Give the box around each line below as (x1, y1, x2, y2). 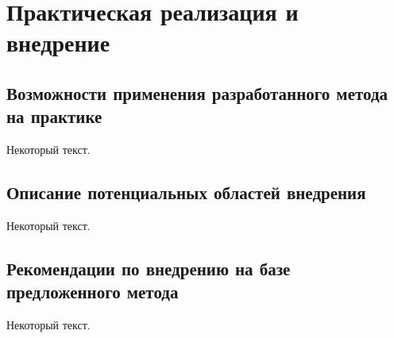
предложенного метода (6, 279, 179, 304)
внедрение (6, 26, 110, 59)
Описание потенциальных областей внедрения (6, 180, 366, 205)
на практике (6, 104, 102, 129)
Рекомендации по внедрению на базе (6, 255, 291, 280)
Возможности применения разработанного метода (6, 80, 388, 105)
